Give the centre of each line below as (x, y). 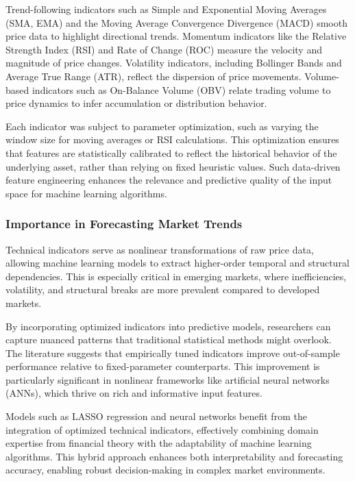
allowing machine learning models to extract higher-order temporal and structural (177, 263)
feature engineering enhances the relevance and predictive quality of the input (169, 180)
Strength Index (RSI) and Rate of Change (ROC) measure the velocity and (164, 49)
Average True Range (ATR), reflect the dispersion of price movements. (154, 76)
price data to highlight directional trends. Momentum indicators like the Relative (176, 36)
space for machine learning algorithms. (86, 193)
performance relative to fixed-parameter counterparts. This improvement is (163, 366)
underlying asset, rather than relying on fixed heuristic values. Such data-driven (173, 166)
